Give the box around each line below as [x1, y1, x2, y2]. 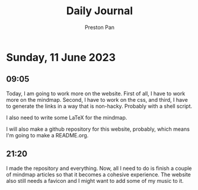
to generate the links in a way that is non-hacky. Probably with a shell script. [6, 102, 193, 110]
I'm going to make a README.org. [6, 131, 89, 139]
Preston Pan [85, 24, 114, 31]
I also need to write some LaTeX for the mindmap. [6, 114, 127, 121]
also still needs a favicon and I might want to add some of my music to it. [6, 177, 184, 184]
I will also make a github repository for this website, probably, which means [6, 125, 190, 133]
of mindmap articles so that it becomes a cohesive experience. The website [6, 170, 191, 178]
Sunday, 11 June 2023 [6, 50, 116, 64]
